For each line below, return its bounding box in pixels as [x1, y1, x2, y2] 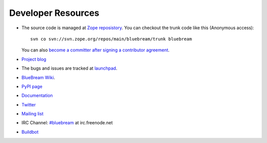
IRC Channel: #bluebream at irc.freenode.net [21, 120, 113, 126]
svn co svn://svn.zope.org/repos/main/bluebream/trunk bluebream [30, 36, 192, 42]
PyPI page [21, 83, 43, 89]
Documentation [21, 93, 53, 98]
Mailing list [21, 111, 44, 117]
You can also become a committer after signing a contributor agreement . [21, 47, 170, 53]
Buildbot [21, 129, 39, 135]
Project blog [21, 56, 46, 62]
